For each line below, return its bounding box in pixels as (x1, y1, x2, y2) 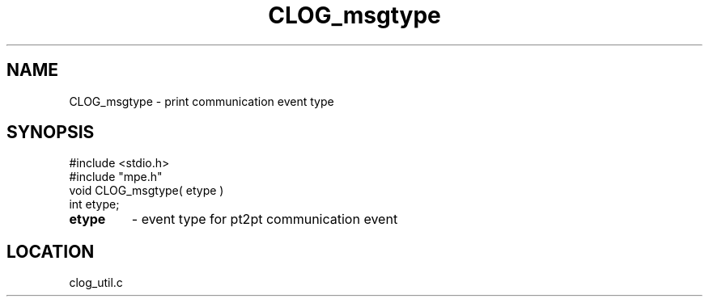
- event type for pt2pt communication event (131, 211, 398, 228)
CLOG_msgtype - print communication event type (69, 94, 334, 108)
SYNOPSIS (6, 122, 95, 143)
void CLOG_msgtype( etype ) (69, 183, 224, 198)
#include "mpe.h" (69, 170, 163, 184)
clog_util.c (69, 276, 123, 290)
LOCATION (6, 241, 95, 262)
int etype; (69, 197, 120, 212)
